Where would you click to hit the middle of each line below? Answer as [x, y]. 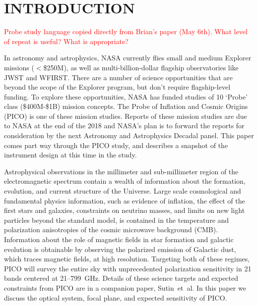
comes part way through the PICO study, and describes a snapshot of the [116, 145]
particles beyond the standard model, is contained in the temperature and [117, 220]
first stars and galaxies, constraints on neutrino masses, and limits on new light [125, 210]
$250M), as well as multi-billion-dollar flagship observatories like [141, 67]
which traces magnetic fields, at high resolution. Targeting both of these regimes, [127, 259]
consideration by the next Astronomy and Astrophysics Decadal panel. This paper [129, 135]
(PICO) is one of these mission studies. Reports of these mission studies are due [126, 116]
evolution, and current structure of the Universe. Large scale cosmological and [123, 191]
